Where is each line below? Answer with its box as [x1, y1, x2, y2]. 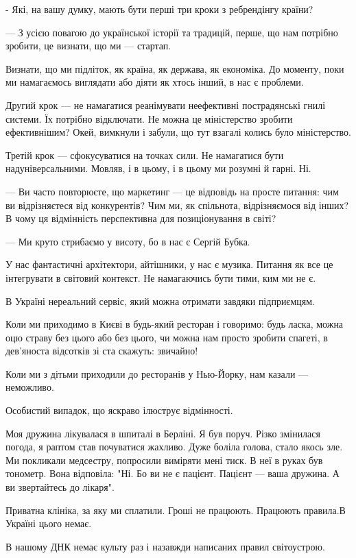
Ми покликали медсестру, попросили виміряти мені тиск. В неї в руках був [5, 452, 323, 467]
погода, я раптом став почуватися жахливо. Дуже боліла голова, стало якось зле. [5, 439, 343, 454]
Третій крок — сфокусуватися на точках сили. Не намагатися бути [5, 147, 284, 162]
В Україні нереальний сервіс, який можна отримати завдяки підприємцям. [5, 293, 315, 308]
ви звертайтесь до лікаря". [5, 480, 115, 494]
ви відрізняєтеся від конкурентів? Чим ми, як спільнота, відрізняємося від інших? [5, 197, 349, 212]
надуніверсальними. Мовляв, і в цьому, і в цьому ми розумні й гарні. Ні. [5, 161, 311, 175]
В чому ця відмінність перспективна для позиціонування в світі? [5, 211, 276, 226]
